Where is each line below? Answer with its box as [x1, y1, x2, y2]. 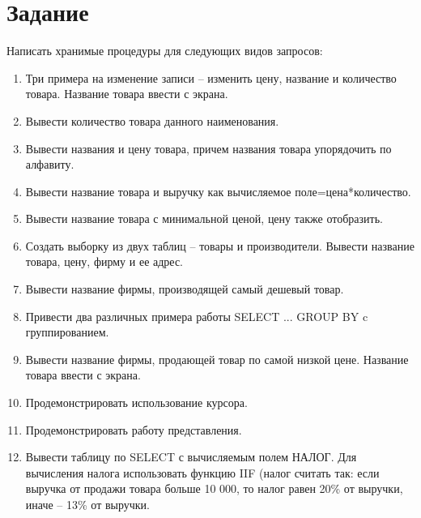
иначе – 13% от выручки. [25, 496, 150, 512]
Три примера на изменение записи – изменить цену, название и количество [25, 69, 397, 86]
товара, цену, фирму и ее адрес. [25, 253, 184, 270]
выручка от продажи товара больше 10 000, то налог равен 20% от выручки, [25, 480, 403, 497]
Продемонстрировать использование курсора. [25, 394, 248, 411]
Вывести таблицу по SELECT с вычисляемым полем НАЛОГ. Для [25, 448, 357, 465]
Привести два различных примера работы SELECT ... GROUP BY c [25, 307, 368, 324]
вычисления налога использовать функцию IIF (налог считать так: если [25, 464, 380, 481]
